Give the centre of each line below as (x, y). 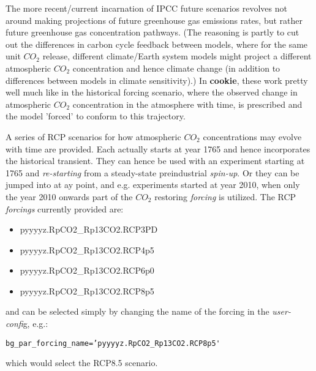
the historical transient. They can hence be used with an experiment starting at (155, 161)
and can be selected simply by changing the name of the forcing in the (137, 311)
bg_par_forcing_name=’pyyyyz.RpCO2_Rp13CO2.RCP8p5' (113, 343)
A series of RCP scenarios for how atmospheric (93, 136)
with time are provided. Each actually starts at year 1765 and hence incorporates (158, 148)
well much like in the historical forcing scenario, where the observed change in (152, 92)
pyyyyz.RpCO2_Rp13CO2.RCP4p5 (87, 249)
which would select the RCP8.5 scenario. (82, 363)
